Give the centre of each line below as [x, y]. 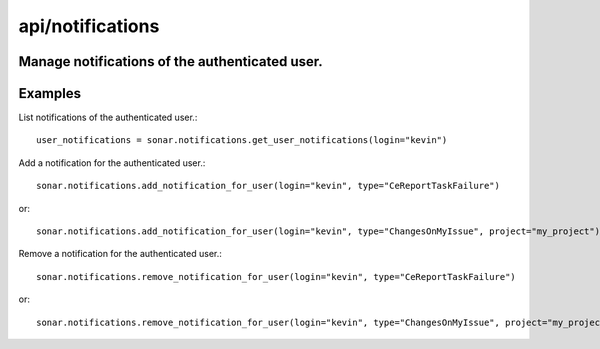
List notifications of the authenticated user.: [108, 117]
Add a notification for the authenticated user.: [112, 162]
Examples [50, 93]
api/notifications [89, 26]
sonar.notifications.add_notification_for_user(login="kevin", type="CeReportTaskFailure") [268, 186]
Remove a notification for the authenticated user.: [120, 254]
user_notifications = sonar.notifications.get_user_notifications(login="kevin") [242, 140]
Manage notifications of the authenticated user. [171, 61]
